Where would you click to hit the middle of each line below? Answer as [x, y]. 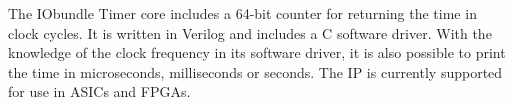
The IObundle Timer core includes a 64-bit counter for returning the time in [242, 13]
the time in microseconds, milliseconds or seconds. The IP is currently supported [255, 71]
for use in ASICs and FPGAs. [99, 91]
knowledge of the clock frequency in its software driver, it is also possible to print [257, 52]
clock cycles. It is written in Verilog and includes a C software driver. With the [250, 32]
